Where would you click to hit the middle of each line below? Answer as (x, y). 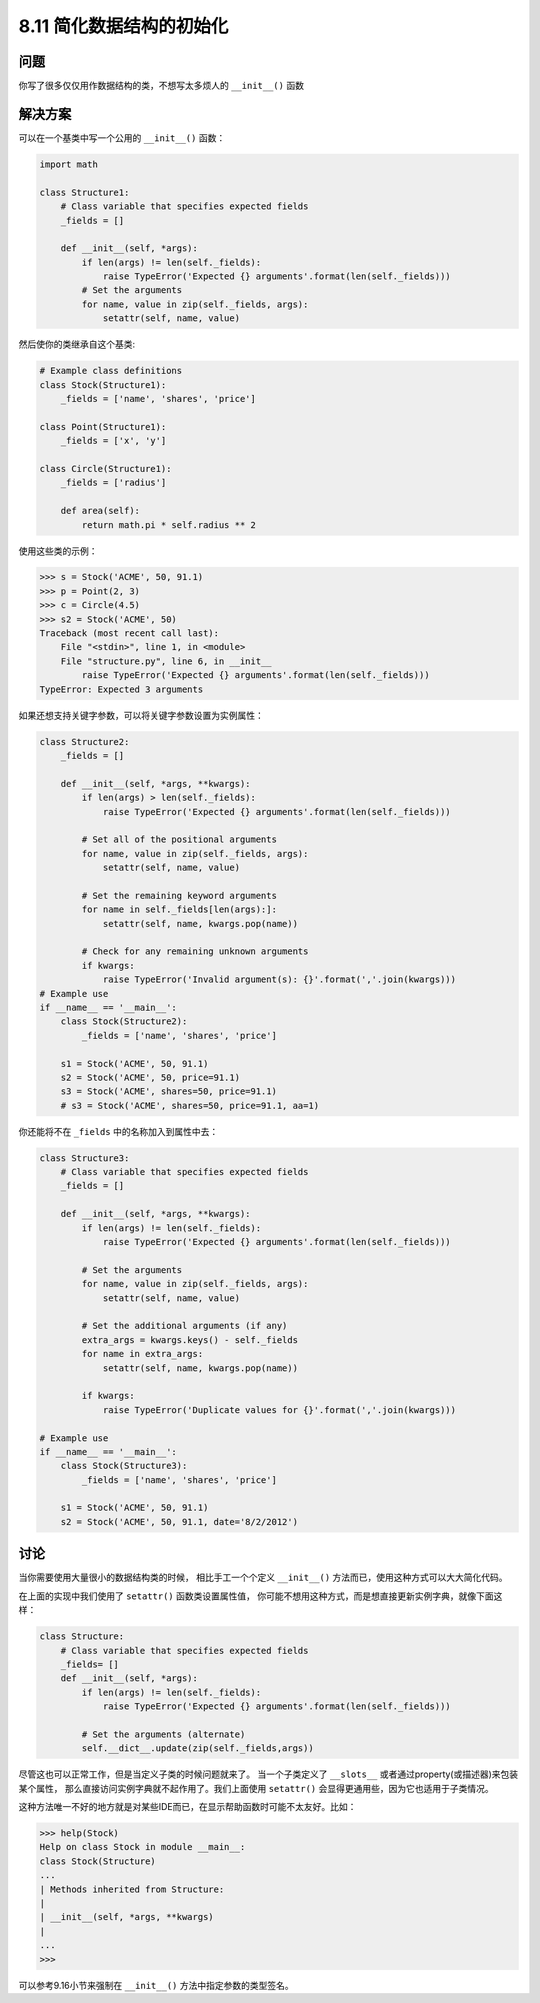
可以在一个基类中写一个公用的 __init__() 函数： (122, 137)
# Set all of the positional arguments (179, 839)
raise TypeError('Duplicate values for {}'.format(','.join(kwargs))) (279, 1409)
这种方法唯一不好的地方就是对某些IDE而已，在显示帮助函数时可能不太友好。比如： (187, 1807)
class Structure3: (84, 1158)
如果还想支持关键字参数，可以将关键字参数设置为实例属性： (141, 715)
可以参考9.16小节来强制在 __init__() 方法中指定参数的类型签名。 (156, 1985)
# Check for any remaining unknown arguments (195, 951)
